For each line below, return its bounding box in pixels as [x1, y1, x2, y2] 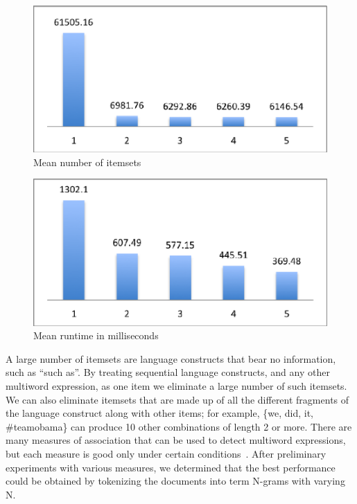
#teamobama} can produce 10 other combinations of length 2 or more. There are [6, 419, 352, 433]
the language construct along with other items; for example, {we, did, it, [6, 406, 313, 420]
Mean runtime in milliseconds [33, 328, 159, 343]
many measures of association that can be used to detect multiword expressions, [6, 433, 346, 447]
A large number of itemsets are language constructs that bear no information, [6, 351, 336, 366]
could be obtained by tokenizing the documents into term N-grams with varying [6, 474, 345, 488]
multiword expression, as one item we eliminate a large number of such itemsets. [6, 379, 347, 393]
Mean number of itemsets [33, 154, 141, 169]
